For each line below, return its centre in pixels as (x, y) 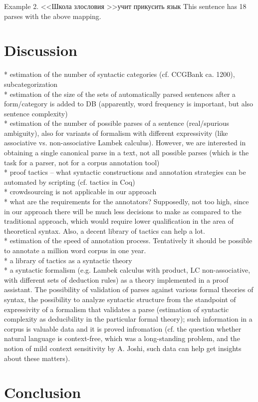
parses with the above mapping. (53, 16)
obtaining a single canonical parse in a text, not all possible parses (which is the (127, 153)
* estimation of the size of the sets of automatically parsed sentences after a (120, 94)
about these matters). (37, 358)
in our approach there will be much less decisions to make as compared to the (123, 211)
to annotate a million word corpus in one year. (75, 250)
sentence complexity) (36, 113)
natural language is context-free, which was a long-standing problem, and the (122, 338)
